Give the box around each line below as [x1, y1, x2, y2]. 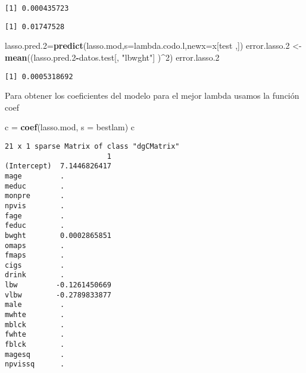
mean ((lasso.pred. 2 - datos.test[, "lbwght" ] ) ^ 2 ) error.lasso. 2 [5, 51, 220, 63]
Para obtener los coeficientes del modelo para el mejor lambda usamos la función [5, 89, 299, 102]
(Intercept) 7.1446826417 [5, 162, 111, 171]
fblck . [5, 340, 65, 349]
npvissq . [5, 360, 65, 369]
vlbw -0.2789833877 [5, 290, 111, 299]
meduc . [5, 181, 65, 190]
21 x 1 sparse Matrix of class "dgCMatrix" [5, 142, 180, 151]
